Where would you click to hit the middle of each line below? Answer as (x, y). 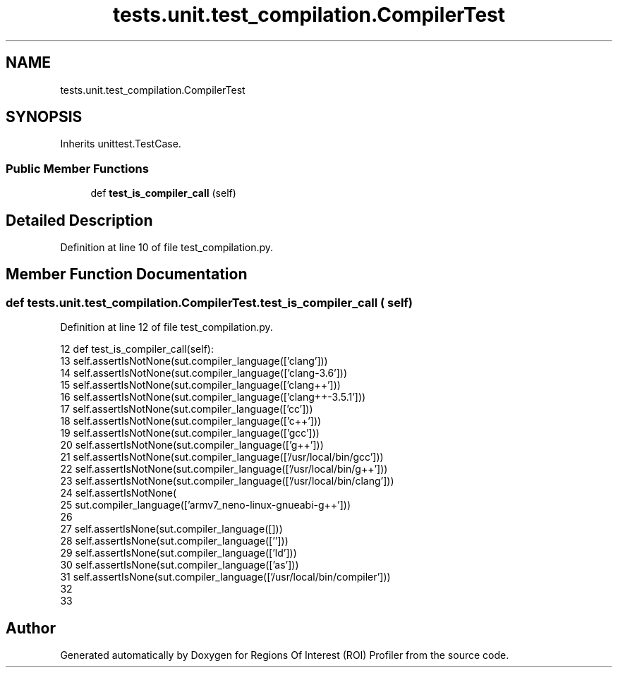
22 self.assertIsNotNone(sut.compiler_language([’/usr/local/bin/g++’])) (224, 469)
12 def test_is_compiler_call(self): (137, 349)
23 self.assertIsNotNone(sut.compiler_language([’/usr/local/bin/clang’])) (227, 481)
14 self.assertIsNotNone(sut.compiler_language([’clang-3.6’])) (204, 373)
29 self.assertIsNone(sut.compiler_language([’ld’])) (178, 553)
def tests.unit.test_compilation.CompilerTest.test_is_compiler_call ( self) (210, 302)
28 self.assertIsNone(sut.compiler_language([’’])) (174, 541)
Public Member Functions (77, 168)
